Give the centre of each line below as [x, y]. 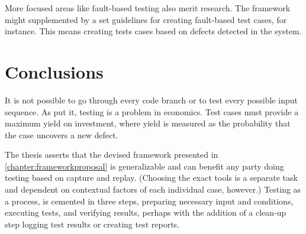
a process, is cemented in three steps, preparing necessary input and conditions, [149, 201]
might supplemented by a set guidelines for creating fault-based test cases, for [146, 19]
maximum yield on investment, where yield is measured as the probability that [148, 123]
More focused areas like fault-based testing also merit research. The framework [148, 8]
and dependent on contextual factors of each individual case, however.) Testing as [153, 189]
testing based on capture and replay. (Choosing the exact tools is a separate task [151, 178]
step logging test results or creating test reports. [92, 224]
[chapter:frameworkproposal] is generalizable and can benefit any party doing [144, 166]
